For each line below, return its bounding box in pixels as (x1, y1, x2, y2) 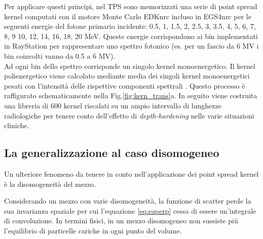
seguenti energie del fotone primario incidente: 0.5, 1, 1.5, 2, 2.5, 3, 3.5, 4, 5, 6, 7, (4, 21, 256, 31)
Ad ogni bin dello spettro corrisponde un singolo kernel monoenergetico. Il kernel (4, 60, 255, 71)
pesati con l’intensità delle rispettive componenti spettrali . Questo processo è (4, 80, 245, 91)
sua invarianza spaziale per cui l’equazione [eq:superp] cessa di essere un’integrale (4, 205, 256, 216)
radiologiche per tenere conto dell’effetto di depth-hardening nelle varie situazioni (4, 110, 254, 121)
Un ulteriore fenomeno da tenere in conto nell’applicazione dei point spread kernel (4, 168, 259, 179)
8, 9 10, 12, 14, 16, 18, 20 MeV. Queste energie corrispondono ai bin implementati (4, 30, 258, 41)
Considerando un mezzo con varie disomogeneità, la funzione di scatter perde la (4, 195, 251, 206)
